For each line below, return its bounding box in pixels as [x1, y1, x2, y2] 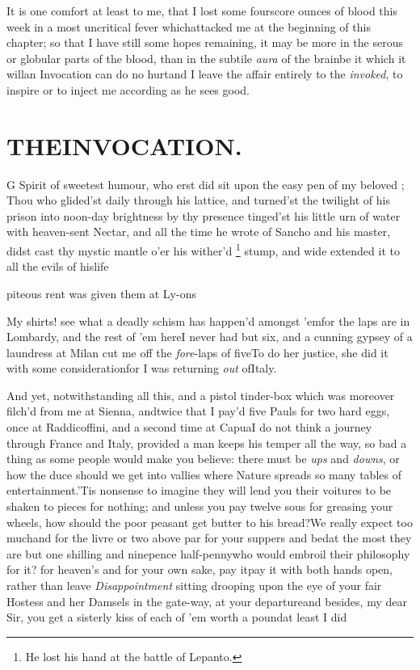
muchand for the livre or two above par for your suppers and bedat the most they [6, 529, 412, 546]
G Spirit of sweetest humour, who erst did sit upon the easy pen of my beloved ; [6, 175, 405, 192]
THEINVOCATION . [6, 129, 242, 162]
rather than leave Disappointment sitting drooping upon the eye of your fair [6, 577, 382, 593]
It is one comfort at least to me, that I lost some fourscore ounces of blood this [6, 2, 397, 19]
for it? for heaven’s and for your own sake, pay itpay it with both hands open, [6, 561, 393, 578]
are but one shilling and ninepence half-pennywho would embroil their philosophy [6, 545, 410, 562]
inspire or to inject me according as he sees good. [6, 81, 250, 98]
